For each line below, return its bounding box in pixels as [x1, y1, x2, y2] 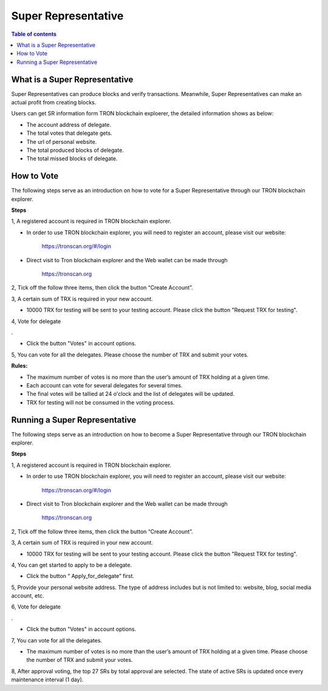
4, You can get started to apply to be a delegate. [11, 561, 132, 568]
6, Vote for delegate [11, 603, 61, 610]
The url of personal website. [26, 138, 97, 145]
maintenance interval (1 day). [11, 676, 84, 683]
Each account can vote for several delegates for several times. [26, 381, 183, 389]
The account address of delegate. [26, 121, 112, 128]
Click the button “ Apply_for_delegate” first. [26, 573, 135, 580]
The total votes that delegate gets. [26, 129, 112, 137]
